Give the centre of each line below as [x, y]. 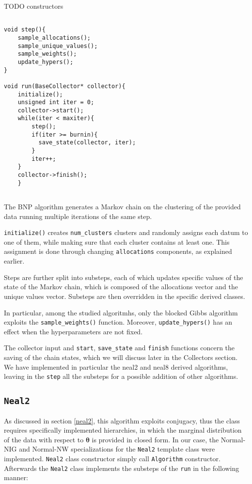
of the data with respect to [44, 439]
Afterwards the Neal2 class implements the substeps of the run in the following [122, 468]
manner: [16, 477]
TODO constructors [34, 6]
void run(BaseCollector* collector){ [65, 86]
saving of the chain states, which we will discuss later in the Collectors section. [121, 357]
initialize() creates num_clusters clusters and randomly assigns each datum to [126, 232]
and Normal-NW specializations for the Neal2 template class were [117, 449]
